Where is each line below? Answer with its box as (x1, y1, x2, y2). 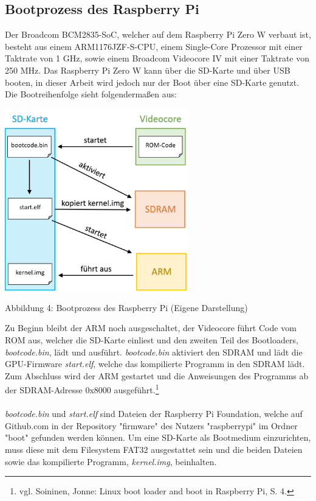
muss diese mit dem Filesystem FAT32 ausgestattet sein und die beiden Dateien (5, 443, 303, 455)
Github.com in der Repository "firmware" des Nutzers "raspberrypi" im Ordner (5, 419, 298, 432)
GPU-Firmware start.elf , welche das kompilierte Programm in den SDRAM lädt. (5, 357, 305, 370)
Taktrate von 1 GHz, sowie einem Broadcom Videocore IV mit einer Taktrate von (5, 52, 310, 65)
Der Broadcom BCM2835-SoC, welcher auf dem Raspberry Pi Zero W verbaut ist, (5, 28, 311, 41)
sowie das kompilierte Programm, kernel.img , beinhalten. (5, 455, 217, 468)
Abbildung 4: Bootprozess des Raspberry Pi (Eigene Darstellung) (5, 301, 248, 314)
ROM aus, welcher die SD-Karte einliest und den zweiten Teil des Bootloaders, (5, 333, 298, 346)
